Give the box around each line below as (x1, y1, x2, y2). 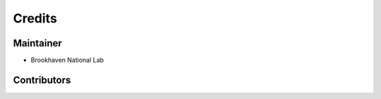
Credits (13, 11, 58, 26)
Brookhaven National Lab (30, 56, 104, 65)
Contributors (13, 74, 71, 86)
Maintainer (13, 37, 63, 49)
